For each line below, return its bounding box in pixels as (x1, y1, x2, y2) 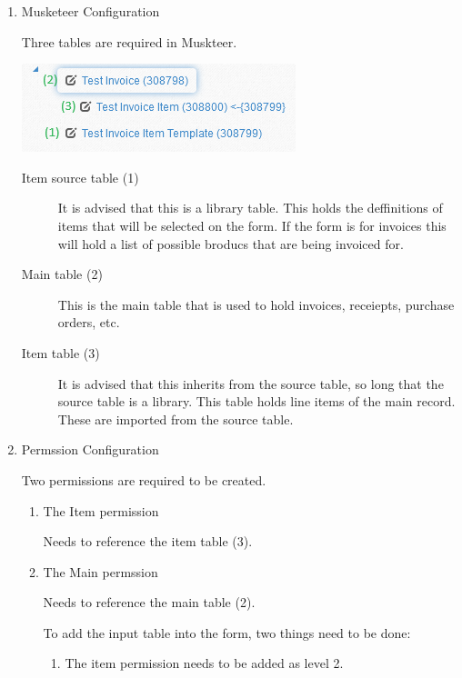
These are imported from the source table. (57, 409, 294, 428)
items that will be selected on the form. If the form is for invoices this (57, 215, 447, 234)
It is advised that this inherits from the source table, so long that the (57, 374, 444, 393)
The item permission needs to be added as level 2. (65, 653, 344, 673)
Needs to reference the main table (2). (43, 593, 256, 612)
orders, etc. (57, 313, 120, 332)
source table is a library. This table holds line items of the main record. (57, 392, 456, 411)
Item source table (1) (21, 167, 139, 186)
